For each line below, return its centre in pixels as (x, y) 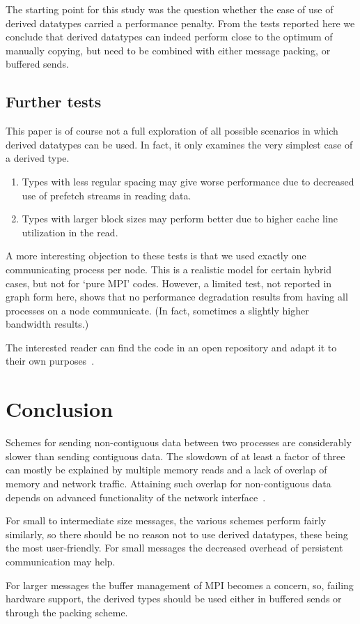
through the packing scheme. (67, 612)
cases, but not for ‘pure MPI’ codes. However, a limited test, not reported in (169, 283)
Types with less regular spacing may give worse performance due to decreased (188, 181)
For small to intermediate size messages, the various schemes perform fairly (166, 520)
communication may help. (61, 561)
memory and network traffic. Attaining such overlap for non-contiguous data (169, 483)
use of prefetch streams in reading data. (107, 195)
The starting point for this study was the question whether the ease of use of (170, 9)
